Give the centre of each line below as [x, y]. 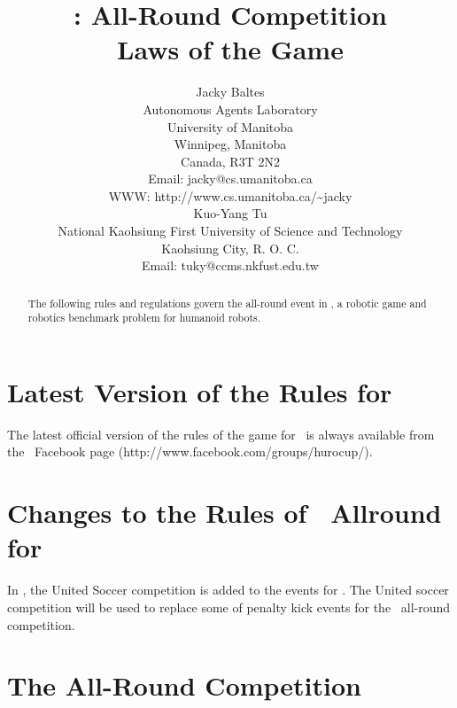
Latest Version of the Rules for [200, 391]
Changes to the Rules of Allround [225, 513]
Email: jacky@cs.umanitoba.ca [230, 179]
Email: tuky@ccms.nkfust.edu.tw [230, 265]
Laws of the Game [230, 49]
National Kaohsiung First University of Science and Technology [230, 231]
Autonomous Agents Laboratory [230, 109]
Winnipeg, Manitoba [230, 144]
